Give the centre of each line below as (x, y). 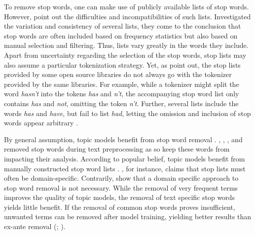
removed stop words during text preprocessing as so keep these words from (117, 149)
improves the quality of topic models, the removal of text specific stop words (119, 197)
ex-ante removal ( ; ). (35, 226)
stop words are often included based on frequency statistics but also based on (121, 35)
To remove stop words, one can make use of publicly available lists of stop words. (127, 6)
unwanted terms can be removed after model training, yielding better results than (127, 216)
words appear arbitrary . (41, 123)
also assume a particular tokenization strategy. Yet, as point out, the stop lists (122, 64)
